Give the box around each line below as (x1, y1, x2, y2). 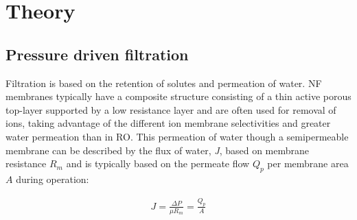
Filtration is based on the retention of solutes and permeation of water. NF (5, 75, 322, 90)
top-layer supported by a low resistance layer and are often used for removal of (5, 102, 336, 117)
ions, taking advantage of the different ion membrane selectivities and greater (5, 116, 331, 130)
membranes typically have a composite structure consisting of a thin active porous (5, 89, 352, 103)
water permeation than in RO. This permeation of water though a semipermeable (5, 129, 349, 143)
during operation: (16, 171, 89, 186)
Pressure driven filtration (5, 43, 189, 64)
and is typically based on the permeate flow (66, 156, 250, 171)
